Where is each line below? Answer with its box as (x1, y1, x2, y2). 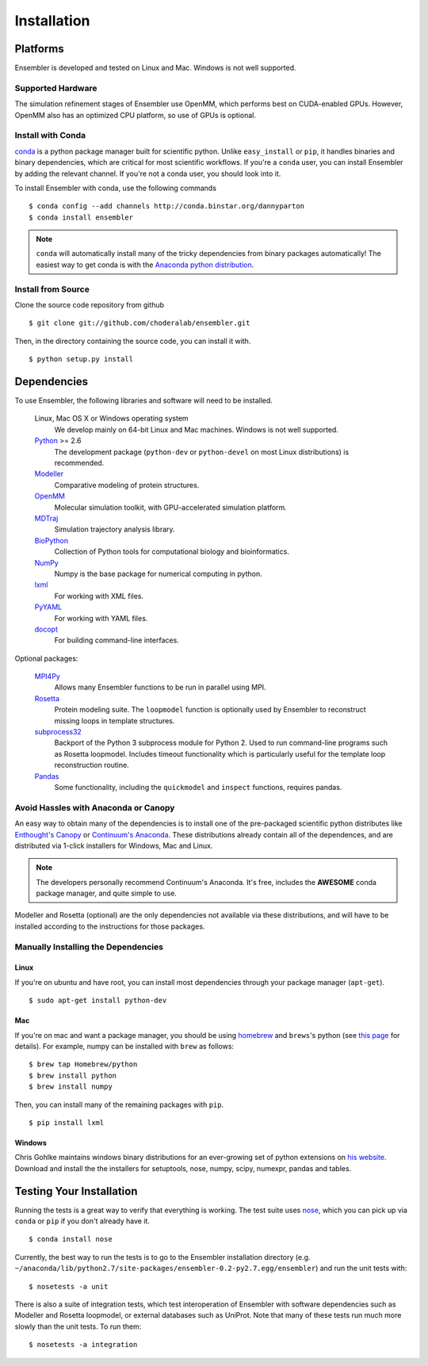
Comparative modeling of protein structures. (54, 480, 200, 490)
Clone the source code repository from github (14, 300, 165, 309)
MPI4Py (34, 672, 61, 681)
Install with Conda (14, 130, 86, 141)
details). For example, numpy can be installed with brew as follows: (14, 1041, 234, 1051)
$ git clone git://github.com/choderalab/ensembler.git (29, 319, 250, 328)
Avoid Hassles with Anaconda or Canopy (14, 802, 175, 813)
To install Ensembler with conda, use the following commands (14, 183, 217, 193)
